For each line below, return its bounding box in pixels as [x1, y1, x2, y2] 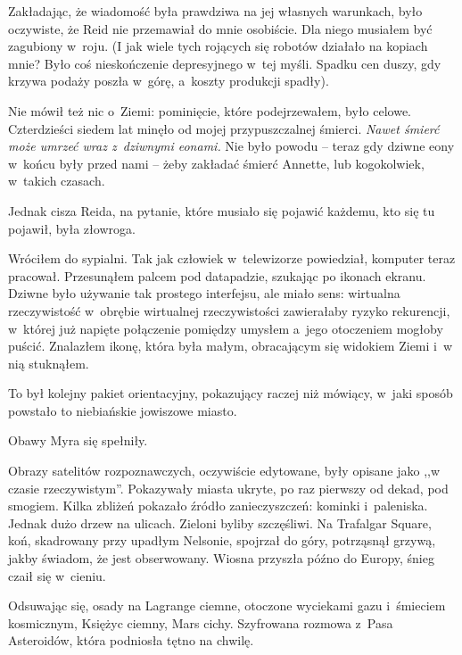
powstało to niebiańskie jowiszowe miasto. [8, 401, 237, 419]
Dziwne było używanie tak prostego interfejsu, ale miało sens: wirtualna [8, 284, 400, 303]
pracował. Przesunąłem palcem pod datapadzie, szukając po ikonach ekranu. [8, 266, 426, 285]
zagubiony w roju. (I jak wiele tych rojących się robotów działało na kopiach [8, 37, 428, 55]
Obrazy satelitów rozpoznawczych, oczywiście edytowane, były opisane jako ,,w [8, 461, 441, 480]
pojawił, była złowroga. [8, 219, 136, 237]
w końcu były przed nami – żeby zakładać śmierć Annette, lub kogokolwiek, [8, 153, 425, 172]
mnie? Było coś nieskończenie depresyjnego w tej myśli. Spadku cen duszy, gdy [8, 54, 441, 72]
